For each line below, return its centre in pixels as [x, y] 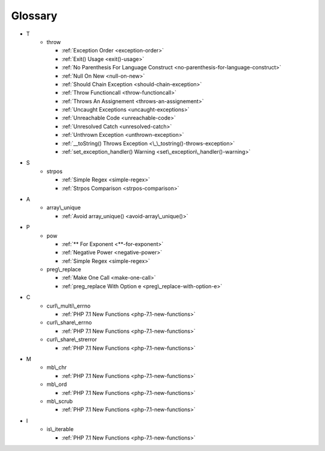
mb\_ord [57, 384]
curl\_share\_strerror [72, 339]
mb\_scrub [60, 401]
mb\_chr [57, 367]
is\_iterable [60, 429]
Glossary [34, 16]
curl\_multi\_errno [69, 306]
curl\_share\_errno [69, 323]
